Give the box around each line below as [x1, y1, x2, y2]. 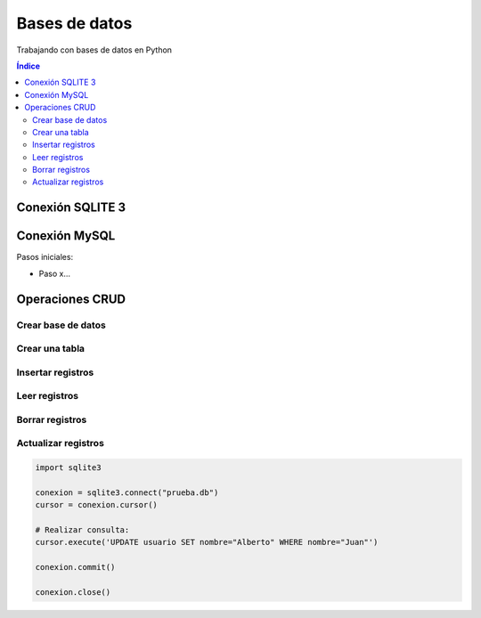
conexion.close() [35, 588, 111, 598]
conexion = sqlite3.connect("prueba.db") [35, 487, 219, 498]
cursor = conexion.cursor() [35, 500, 158, 510]
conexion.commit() [35, 562, 116, 573]
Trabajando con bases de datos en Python [16, 45, 173, 55]
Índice [16, 61, 40, 71]
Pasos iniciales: [16, 252, 74, 263]
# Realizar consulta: [35, 525, 130, 535]
